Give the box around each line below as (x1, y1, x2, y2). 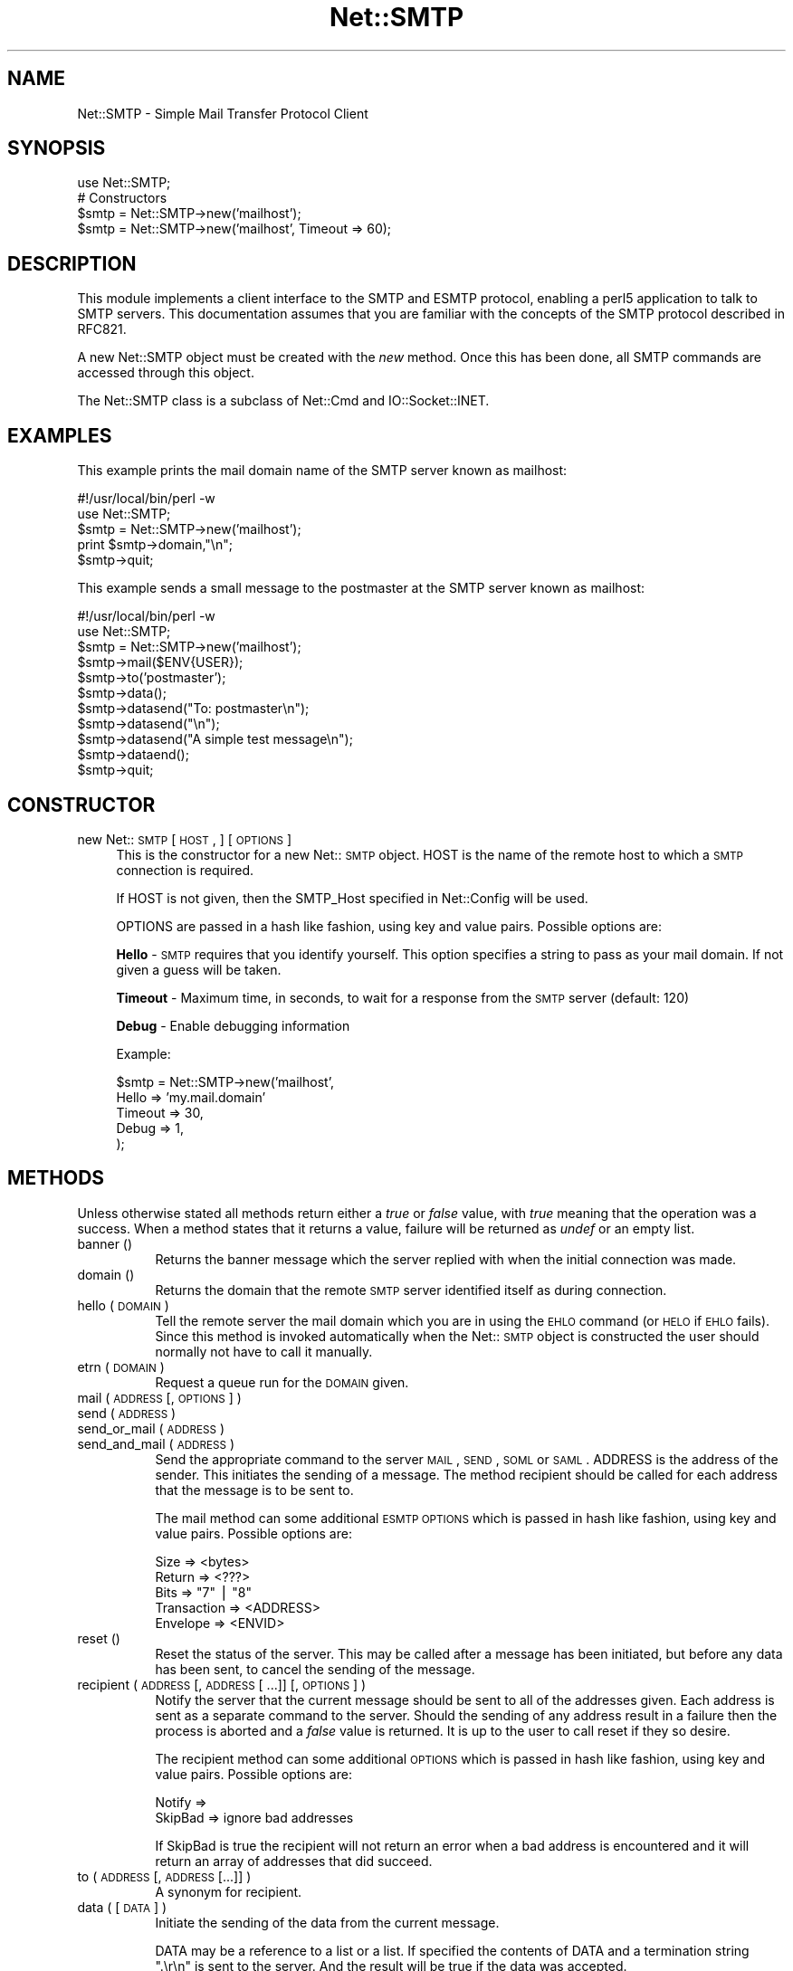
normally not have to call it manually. (155, 1343, 373, 1359)
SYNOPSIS (7, 137, 106, 160)
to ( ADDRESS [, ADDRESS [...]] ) (77, 1868, 252, 1884)
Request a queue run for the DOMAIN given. (155, 1374, 409, 1390)
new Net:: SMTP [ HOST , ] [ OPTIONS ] (77, 831, 291, 847)
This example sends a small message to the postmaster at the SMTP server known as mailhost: (77, 580, 645, 596)
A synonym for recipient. (155, 1883, 302, 1900)
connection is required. (116, 862, 254, 878)
